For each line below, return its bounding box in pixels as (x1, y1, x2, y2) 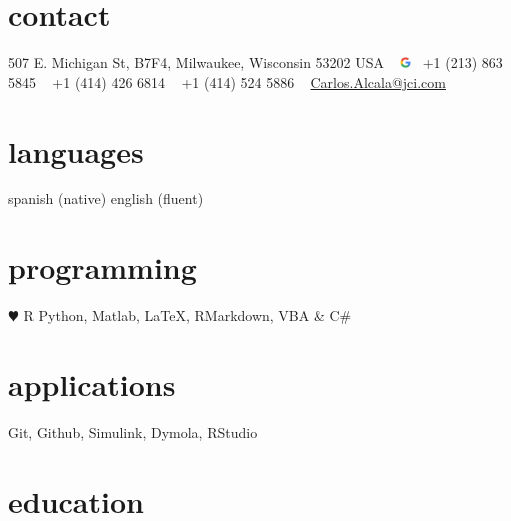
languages (8, 130, 144, 171)
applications (8, 363, 176, 404)
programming (8, 247, 197, 288)
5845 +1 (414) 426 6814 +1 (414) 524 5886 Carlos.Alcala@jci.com (8, 71, 446, 92)
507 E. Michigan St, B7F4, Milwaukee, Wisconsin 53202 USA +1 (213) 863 (8, 52, 503, 73)
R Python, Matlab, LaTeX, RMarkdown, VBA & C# (23, 305, 352, 326)
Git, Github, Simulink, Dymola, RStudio (8, 421, 258, 442)
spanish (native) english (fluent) (8, 188, 204, 209)
